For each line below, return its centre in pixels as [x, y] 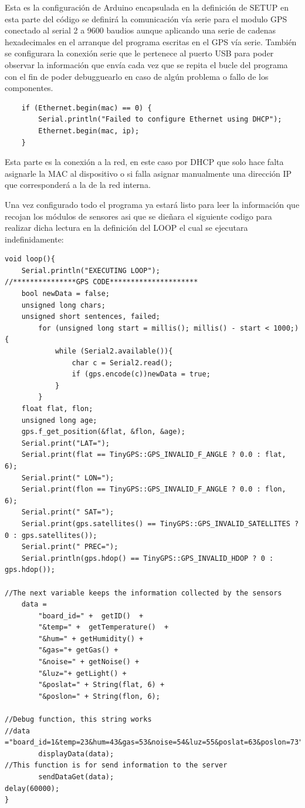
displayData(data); [76, 754]
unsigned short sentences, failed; [91, 317]
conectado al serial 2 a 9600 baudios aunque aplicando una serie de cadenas [140, 30]
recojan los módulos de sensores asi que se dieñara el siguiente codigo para [138, 216]
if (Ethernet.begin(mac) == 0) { [87, 108]
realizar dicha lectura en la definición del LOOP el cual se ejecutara [126, 228]
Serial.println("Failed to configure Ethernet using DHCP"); [160, 119]
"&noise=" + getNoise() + [89, 662]
